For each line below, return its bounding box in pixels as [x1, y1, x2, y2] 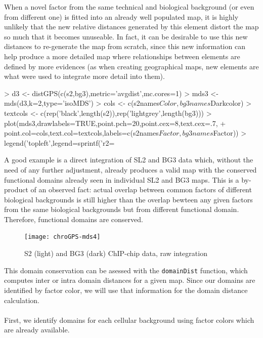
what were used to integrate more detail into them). [4, 71, 165, 81]
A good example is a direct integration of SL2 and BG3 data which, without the [4, 154, 253, 165]
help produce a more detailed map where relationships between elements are [4, 51, 240, 61]
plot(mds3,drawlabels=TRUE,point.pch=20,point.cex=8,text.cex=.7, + [4, 117, 226, 128]
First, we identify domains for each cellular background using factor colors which [4, 314, 254, 325]
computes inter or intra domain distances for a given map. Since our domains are [4, 275, 255, 285]
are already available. [4, 324, 70, 335]
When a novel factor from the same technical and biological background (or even [4, 2, 254, 12]
